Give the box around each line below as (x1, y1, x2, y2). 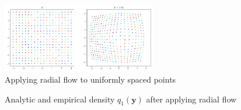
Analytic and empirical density (5, 93, 115, 105)
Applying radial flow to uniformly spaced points (5, 73, 176, 85)
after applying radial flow (146, 93, 237, 105)
